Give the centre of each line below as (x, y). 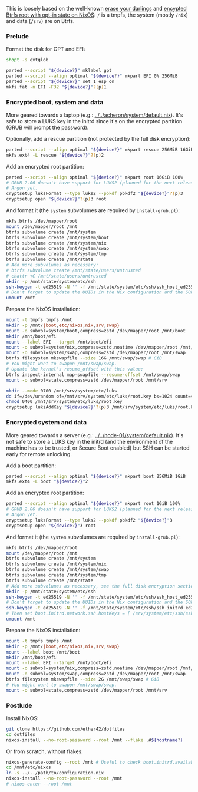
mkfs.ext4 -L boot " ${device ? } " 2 (47, 482)
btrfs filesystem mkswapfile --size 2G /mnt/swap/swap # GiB (83, 679)
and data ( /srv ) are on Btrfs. (40, 21)
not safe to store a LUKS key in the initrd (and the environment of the (90, 441)
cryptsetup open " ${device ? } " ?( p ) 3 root (57, 199)
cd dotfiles (21, 734)
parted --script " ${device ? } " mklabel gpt (59, 71)
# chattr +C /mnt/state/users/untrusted (57, 276)
